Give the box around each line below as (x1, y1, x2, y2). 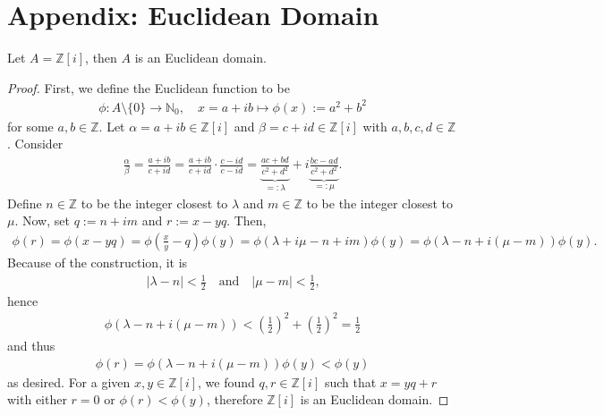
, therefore (206, 390, 263, 409)
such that (324, 372, 377, 391)
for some (7, 116, 54, 135)
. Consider (7, 134, 64, 153)
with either (7, 390, 67, 409)
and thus (7, 336, 55, 354)
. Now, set (14, 211, 70, 230)
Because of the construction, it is (7, 252, 188, 271)
